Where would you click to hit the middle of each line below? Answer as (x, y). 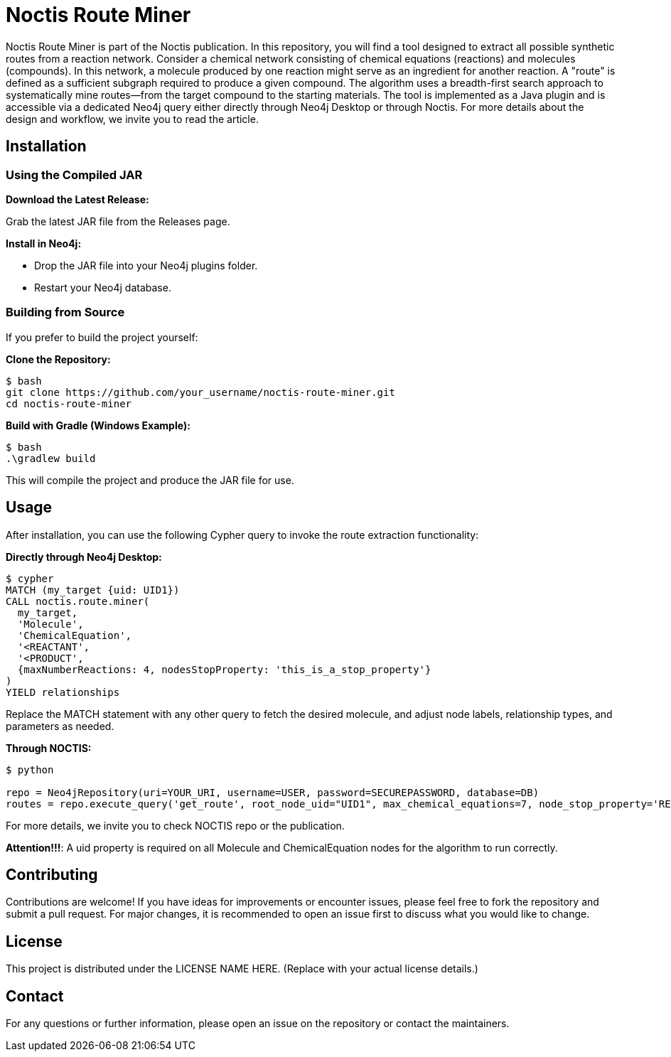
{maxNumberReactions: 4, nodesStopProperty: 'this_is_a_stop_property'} (224, 669)
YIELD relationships (63, 692)
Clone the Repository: (58, 359)
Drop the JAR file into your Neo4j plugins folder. (146, 265)
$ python (30, 769)
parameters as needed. (60, 726)
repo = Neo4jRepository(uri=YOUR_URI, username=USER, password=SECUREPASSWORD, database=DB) (273, 792)
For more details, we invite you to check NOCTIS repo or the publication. (175, 825)
